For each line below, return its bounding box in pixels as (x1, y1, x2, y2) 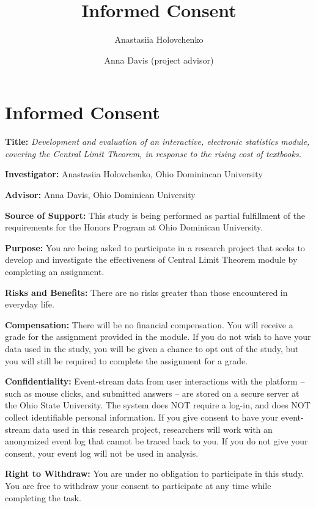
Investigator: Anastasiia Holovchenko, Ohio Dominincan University (5, 167, 263, 180)
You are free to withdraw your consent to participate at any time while (5, 479, 271, 491)
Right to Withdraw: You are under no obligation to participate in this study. (5, 467, 304, 480)
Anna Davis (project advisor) (104, 53, 214, 66)
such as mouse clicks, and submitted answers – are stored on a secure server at (5, 386, 299, 399)
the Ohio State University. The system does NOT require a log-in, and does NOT (5, 399, 310, 411)
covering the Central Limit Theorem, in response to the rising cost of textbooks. (5, 147, 301, 160)
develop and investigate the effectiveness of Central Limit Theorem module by (5, 253, 298, 266)
